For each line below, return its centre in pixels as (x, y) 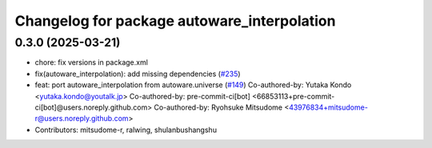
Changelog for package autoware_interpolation (175, 21)
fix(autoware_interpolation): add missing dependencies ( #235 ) (138, 74)
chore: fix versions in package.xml (91, 62)
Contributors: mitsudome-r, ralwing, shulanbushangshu (126, 130)
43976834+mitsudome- (328, 107)
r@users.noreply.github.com (82, 118)
